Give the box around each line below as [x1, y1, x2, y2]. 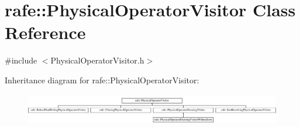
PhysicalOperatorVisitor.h [50, 54, 144, 66]
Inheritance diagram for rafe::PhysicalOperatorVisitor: [5, 73, 199, 86]
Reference [5, 20, 86, 44]
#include [5, 54, 37, 66]
